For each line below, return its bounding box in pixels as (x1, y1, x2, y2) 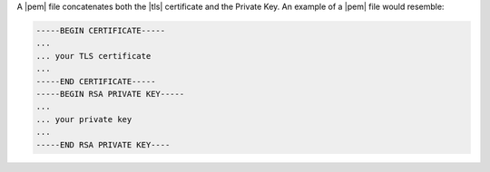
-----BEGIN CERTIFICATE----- (35, 25, 166, 35)
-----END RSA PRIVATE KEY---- (35, 139, 171, 149)
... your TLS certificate (35, 51, 152, 61)
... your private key (35, 114, 132, 124)
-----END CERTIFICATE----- (35, 76, 156, 86)
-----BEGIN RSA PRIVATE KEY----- (35, 89, 185, 99)
